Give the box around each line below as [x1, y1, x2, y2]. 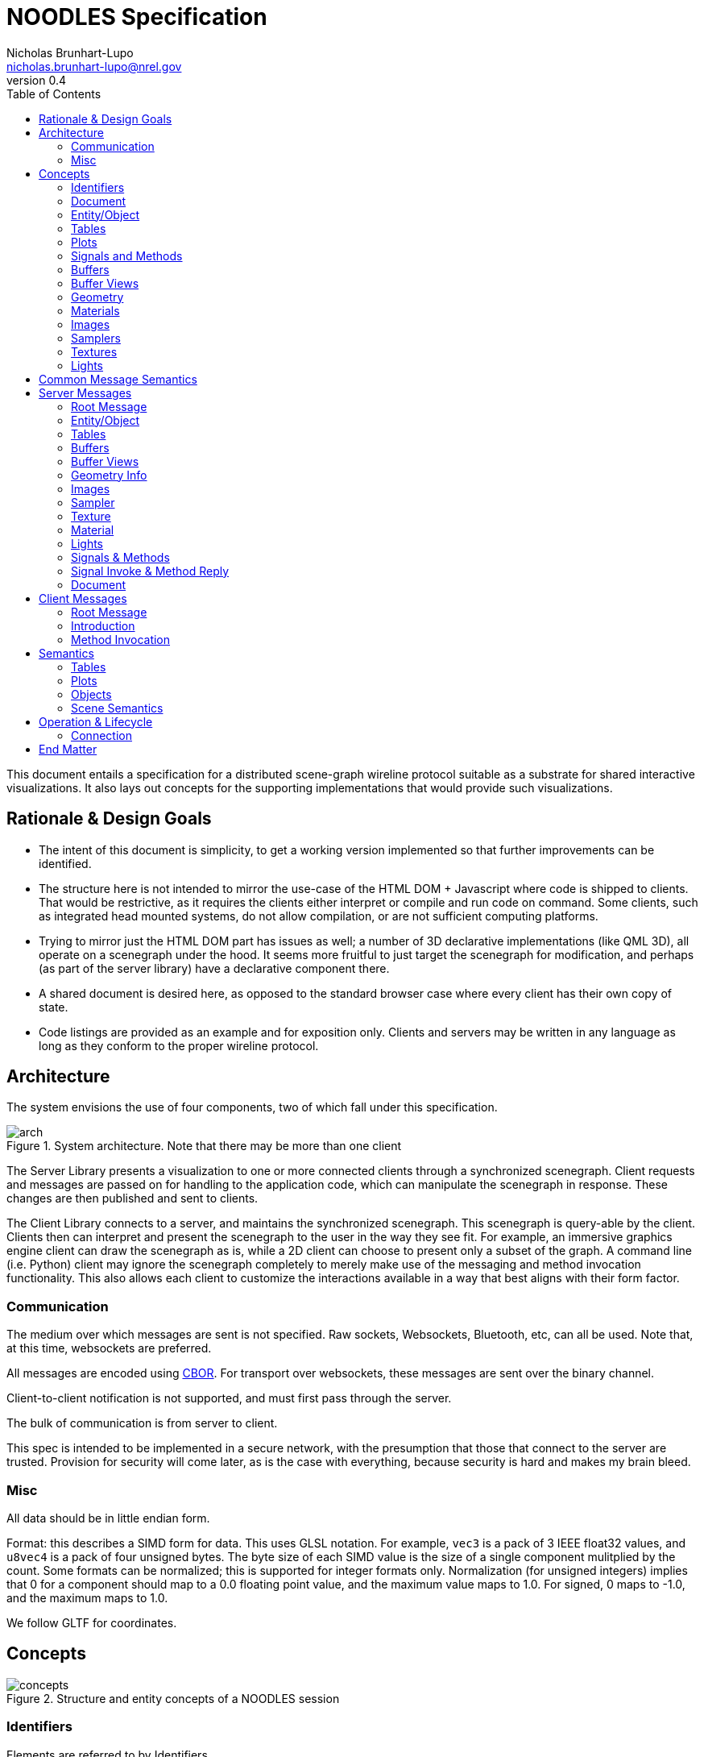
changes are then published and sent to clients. [6, 1191, 259, 1206]
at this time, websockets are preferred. [6, 1341, 212, 1356]
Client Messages [39, 591, 127, 605]
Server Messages [39, 385, 132, 400]
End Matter [39, 741, 97, 756]
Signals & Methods [71, 550, 170, 564]
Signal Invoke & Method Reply [71, 563, 230, 578]
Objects [71, 687, 112, 701]
